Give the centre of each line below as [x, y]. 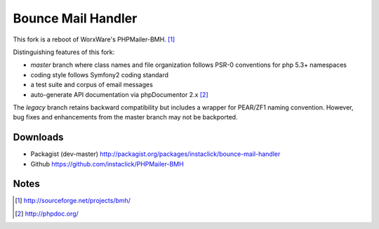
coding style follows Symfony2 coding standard [99, 74]
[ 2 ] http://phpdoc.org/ [47, 214]
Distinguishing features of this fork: [64, 52]
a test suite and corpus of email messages [92, 85]
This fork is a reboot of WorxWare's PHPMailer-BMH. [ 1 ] [94, 39]
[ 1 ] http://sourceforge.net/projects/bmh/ [73, 201]
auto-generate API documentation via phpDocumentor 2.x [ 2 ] [119, 94]
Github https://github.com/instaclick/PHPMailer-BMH [107, 164]
